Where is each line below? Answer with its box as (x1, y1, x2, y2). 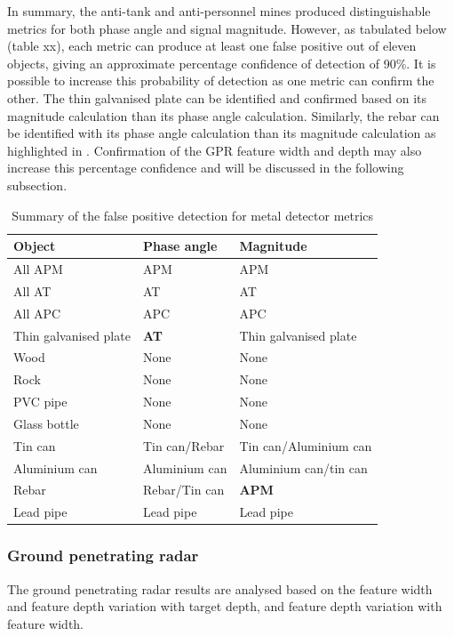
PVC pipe (13, 392, 68, 411)
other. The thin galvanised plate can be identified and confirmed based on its (7, 88, 427, 107)
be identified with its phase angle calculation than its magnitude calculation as (7, 124, 436, 142)
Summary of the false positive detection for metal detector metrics (12, 205, 374, 224)
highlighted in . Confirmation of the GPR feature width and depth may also (7, 141, 422, 159)
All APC (13, 303, 61, 322)
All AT (13, 281, 52, 300)
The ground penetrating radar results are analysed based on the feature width (7, 579, 433, 598)
